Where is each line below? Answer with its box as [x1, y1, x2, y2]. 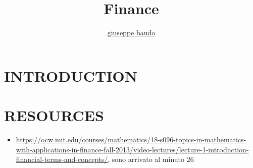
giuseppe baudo [107, 27, 156, 38]
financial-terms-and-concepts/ [16, 154, 108, 164]
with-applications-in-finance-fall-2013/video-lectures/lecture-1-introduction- [16, 144, 249, 154]
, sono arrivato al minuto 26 [108, 154, 194, 164]
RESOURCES [4, 105, 104, 126]
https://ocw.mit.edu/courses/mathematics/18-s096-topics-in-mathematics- [16, 134, 246, 145]
